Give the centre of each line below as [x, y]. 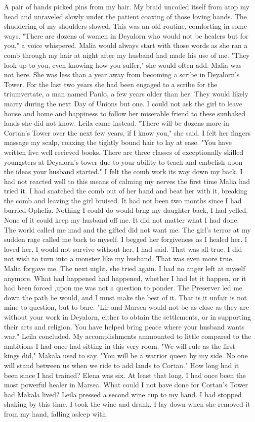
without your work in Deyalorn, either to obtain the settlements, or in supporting [127, 317]
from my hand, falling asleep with [55, 413]
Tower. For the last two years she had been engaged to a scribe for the [111, 84]
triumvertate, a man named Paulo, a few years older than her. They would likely [126, 94]
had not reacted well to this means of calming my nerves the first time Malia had [127, 181]
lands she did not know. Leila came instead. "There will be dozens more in [117, 123]
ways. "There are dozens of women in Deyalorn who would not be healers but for [126, 35]
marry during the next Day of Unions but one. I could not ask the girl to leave [123, 103]
